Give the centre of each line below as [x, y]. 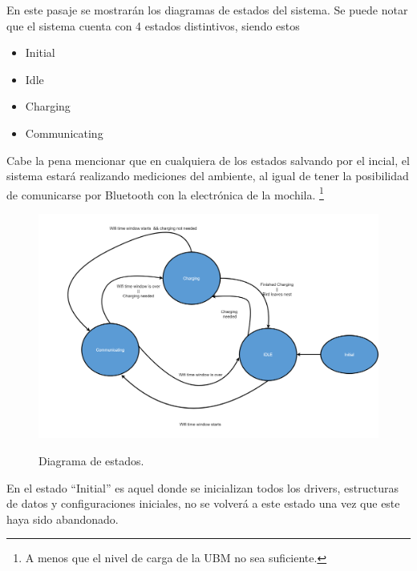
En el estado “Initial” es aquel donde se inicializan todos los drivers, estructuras [203, 487]
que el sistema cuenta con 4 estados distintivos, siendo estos [153, 25]
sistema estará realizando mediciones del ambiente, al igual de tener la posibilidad [208, 176]
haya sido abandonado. [63, 519]
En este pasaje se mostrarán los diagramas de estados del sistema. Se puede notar [207, 10]
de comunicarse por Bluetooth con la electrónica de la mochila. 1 [165, 193]
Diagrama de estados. [91, 460]
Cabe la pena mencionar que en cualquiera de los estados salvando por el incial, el [208, 160]
